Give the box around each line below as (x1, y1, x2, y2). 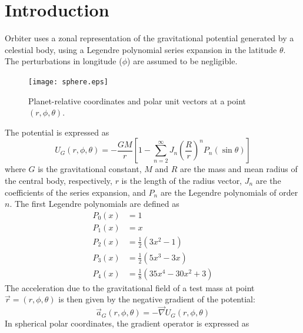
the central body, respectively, (5, 174, 112, 186)
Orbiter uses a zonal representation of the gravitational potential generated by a (5, 32, 294, 44)
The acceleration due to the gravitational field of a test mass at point (5, 281, 255, 294)
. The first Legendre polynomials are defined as (9, 197, 179, 210)
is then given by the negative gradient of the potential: (58, 293, 255, 305)
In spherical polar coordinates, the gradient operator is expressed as (5, 317, 249, 329)
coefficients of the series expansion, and (5, 186, 146, 198)
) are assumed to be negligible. (127, 55, 238, 67)
